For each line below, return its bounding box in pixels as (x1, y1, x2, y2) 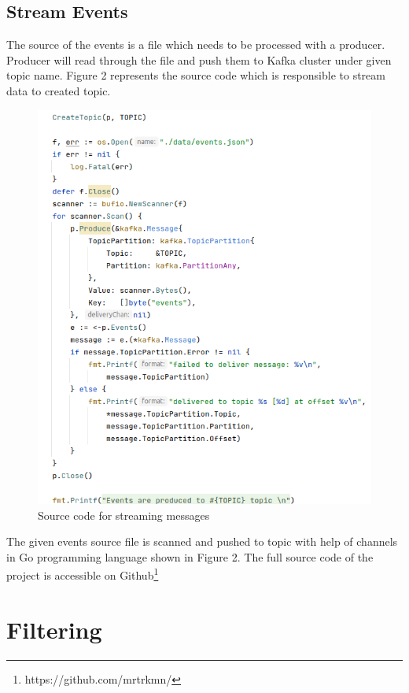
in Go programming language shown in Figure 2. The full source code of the (6, 548, 374, 565)
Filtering (6, 613, 102, 645)
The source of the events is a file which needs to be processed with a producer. (6, 36, 385, 53)
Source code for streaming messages (38, 506, 210, 523)
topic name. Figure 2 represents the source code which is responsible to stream (6, 67, 385, 83)
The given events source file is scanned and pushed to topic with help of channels (6, 533, 398, 550)
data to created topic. (6, 82, 111, 98)
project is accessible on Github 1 (6, 565, 159, 583)
